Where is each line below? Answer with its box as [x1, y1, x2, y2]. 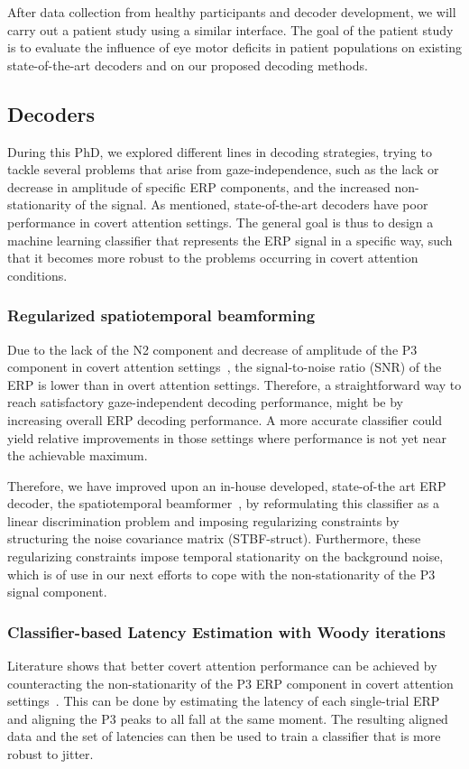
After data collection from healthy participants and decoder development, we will [7, 3, 456, 21]
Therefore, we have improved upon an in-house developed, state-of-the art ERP [7, 476, 446, 495]
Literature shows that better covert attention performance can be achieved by [7, 656, 437, 675]
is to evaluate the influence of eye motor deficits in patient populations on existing [7, 38, 462, 57]
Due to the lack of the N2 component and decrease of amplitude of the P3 [7, 339, 418, 358]
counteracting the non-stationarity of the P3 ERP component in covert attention [7, 673, 454, 692]
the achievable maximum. [7, 446, 148, 465]
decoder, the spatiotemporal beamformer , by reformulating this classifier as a [7, 494, 440, 513]
